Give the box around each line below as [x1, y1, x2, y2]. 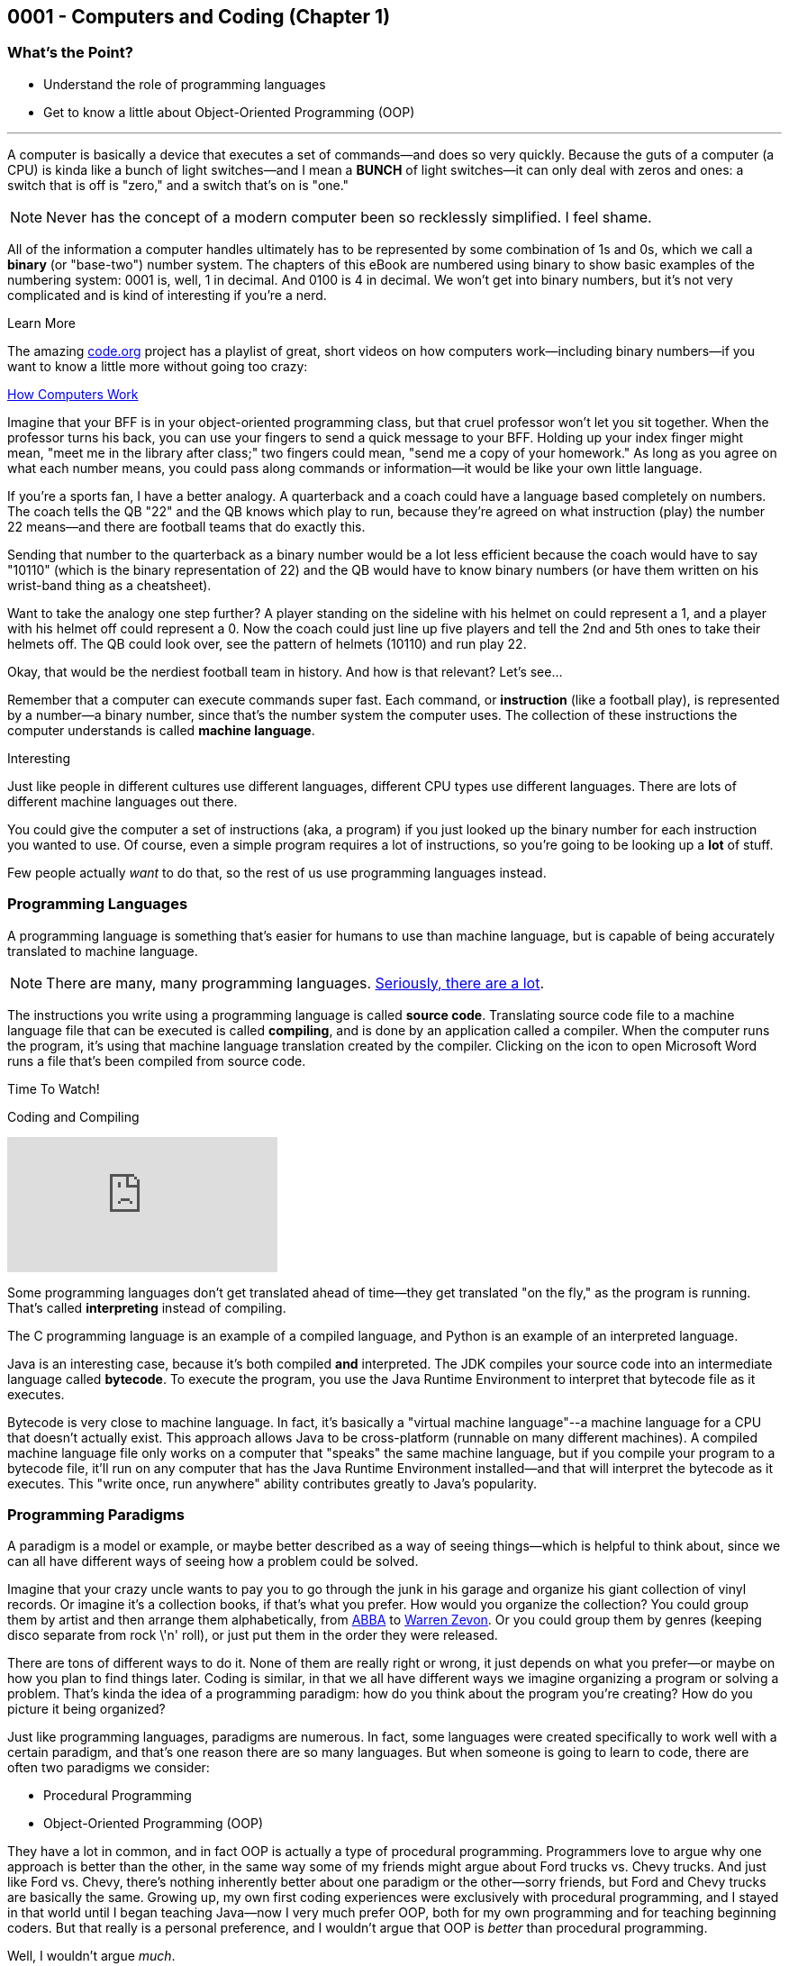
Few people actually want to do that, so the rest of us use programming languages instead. [7, 864, 547, 880]
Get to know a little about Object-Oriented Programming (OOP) [43, 104, 415, 120]
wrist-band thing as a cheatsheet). [7, 577, 212, 593]
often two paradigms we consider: [7, 1760, 210, 1776]
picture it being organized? [7, 1701, 166, 1717]
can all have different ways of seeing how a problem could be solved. [7, 1553, 419, 1570]
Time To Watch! [7, 1080, 100, 1097]
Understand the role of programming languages [43, 76, 326, 92]
